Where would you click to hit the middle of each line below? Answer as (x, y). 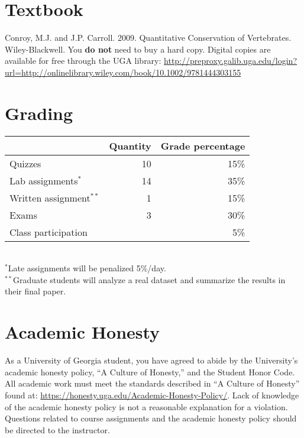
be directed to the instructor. (57, 429)
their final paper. (35, 291)
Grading (39, 113)
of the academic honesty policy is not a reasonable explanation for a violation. (146, 406)
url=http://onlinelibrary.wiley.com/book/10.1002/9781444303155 (123, 72)
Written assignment (50, 197)
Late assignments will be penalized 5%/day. (87, 268)
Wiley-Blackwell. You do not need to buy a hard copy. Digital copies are (138, 49)
